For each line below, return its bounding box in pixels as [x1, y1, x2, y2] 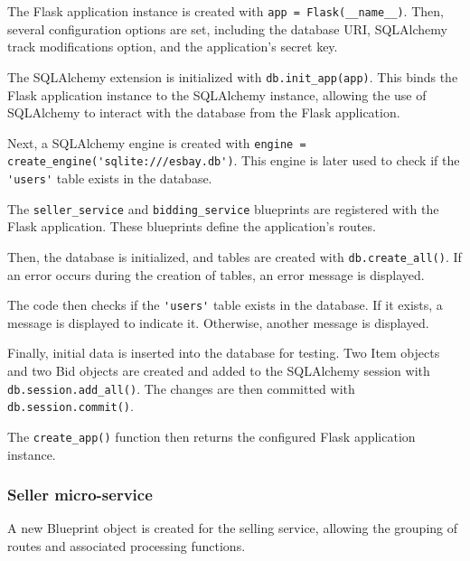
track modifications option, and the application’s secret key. [7, 37, 338, 56]
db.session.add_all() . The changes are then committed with [7, 379, 355, 397]
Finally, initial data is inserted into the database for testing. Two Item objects [7, 343, 440, 362]
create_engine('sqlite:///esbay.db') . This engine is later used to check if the [7, 151, 460, 170]
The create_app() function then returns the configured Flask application [7, 426, 416, 445]
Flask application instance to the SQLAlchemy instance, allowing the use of [7, 85, 427, 104]
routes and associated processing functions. [7, 536, 246, 555]
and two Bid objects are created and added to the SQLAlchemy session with [7, 361, 430, 379]
